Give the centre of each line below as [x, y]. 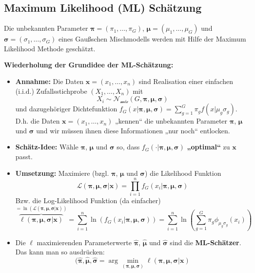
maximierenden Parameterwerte [84, 242]
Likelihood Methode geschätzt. [50, 48]
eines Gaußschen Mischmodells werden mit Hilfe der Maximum [152, 39]
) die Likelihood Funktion [183, 173]
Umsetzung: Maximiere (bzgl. [62, 173]
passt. [24, 156]
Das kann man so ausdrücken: [60, 252]
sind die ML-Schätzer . [206, 242]
